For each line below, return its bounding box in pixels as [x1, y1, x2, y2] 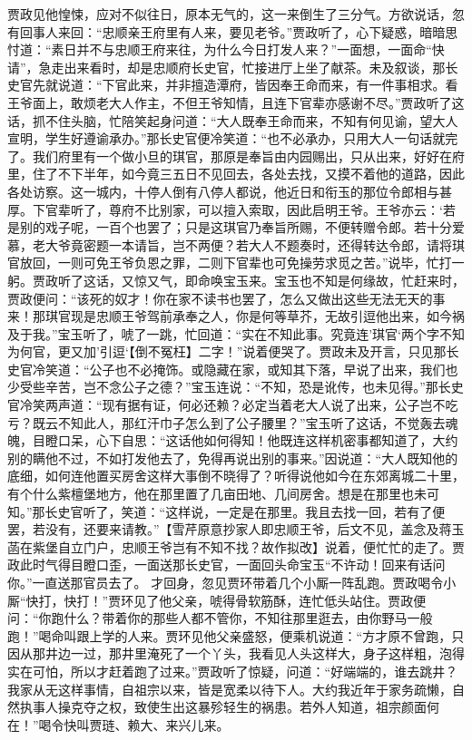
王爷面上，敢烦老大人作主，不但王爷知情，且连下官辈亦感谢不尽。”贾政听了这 [7, 92, 465, 112]
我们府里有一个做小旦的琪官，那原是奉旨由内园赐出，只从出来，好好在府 [32, 146, 465, 165]
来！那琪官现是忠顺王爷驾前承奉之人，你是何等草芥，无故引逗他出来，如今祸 [7, 307, 465, 326]
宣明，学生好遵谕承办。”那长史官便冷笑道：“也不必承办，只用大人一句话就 [7, 129, 446, 148]
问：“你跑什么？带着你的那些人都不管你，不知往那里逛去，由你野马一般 [7, 609, 433, 628]
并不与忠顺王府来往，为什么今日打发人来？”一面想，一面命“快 [76, 40, 445, 59]
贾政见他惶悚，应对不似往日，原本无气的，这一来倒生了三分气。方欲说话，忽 [7, 5, 465, 23]
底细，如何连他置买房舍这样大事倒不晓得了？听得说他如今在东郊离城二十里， [7, 466, 465, 485]
